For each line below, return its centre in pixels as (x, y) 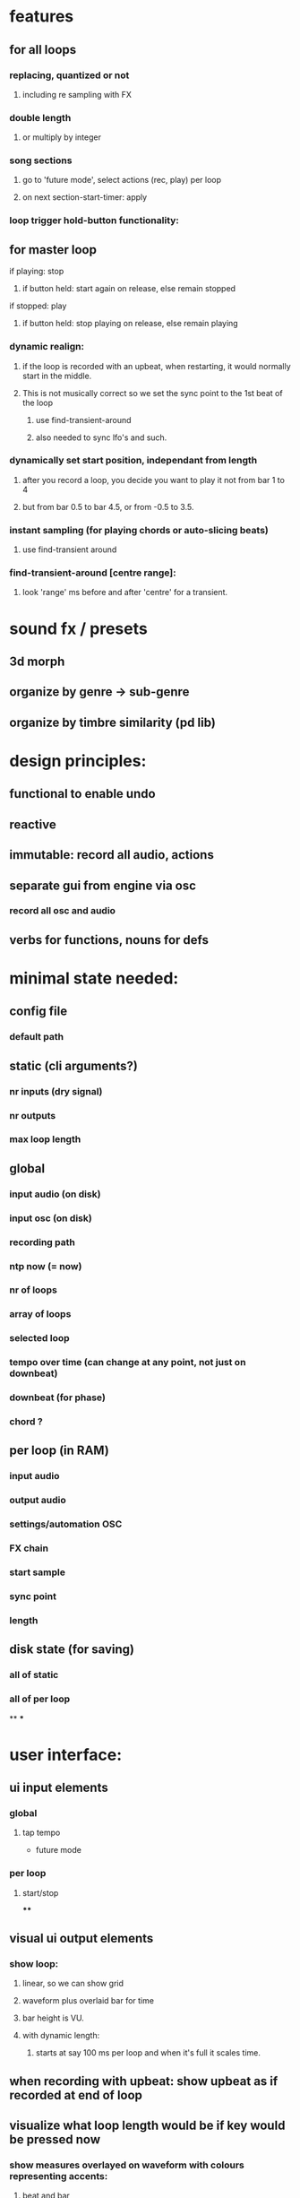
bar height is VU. (53, 2018)
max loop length (45, 1139)
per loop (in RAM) (59, 1451)
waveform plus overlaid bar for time (88, 2001)
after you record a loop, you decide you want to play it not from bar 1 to (153, 480)
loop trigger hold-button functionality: (94, 221)
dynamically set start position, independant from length (133, 461)
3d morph (37, 661)
